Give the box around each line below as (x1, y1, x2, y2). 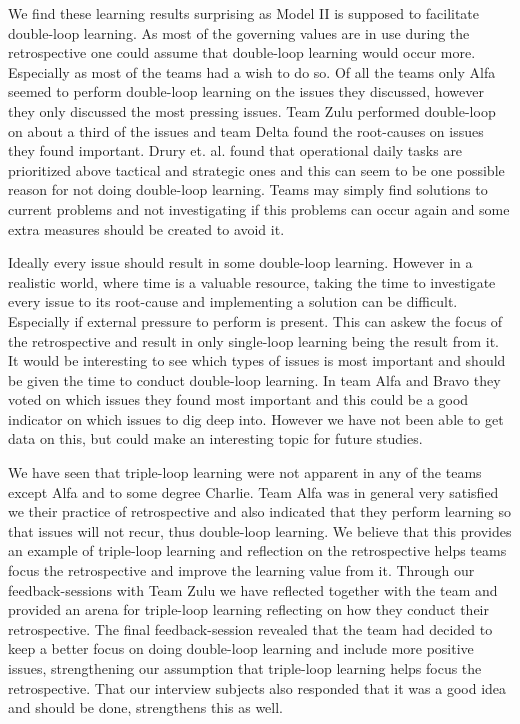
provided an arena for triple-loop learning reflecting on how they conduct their (8, 599, 489, 620)
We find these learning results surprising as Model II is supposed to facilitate (8, 3, 480, 23)
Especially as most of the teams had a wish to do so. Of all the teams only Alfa (8, 61, 496, 82)
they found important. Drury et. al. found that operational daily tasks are (8, 140, 463, 161)
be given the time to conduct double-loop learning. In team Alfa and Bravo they (8, 369, 501, 390)
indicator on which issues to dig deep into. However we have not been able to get (8, 408, 504, 429)
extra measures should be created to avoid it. (8, 218, 285, 239)
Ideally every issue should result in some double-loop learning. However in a (8, 252, 473, 273)
